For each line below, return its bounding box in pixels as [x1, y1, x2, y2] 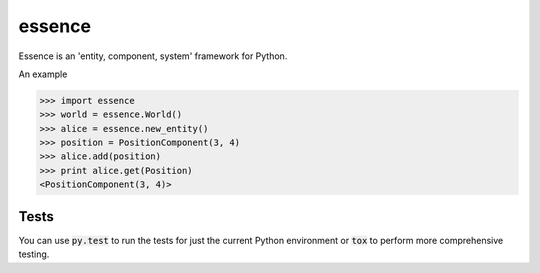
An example [18, 68, 68, 80]
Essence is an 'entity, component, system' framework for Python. [18, 50, 288, 62]
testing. [18, 248, 50, 260]
